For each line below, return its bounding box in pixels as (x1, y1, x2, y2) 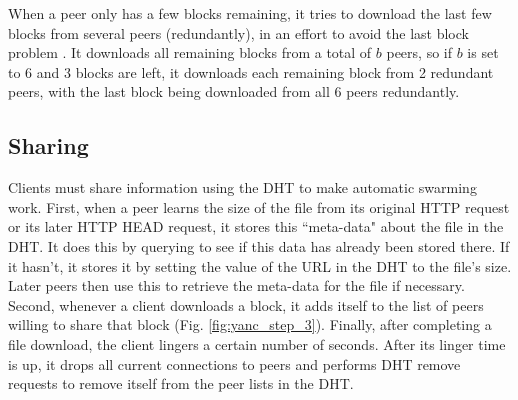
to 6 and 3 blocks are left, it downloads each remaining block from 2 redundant (8, 61, 494, 82)
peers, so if (386, 42, 452, 63)
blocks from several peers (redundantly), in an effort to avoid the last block (8, 22, 469, 43)
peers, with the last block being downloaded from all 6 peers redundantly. (8, 81, 460, 102)
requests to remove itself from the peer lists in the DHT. (8, 373, 354, 394)
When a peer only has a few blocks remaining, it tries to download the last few (8, 3, 492, 23)
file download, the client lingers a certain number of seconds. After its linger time (8, 333, 506, 354)
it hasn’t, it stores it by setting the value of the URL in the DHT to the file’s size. (8, 255, 512, 276)
